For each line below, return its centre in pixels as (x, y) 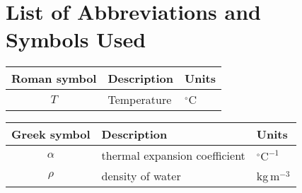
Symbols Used (76, 39)
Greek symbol (51, 134)
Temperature (140, 100)
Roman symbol (54, 78)
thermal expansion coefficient (173, 156)
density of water (141, 176)
